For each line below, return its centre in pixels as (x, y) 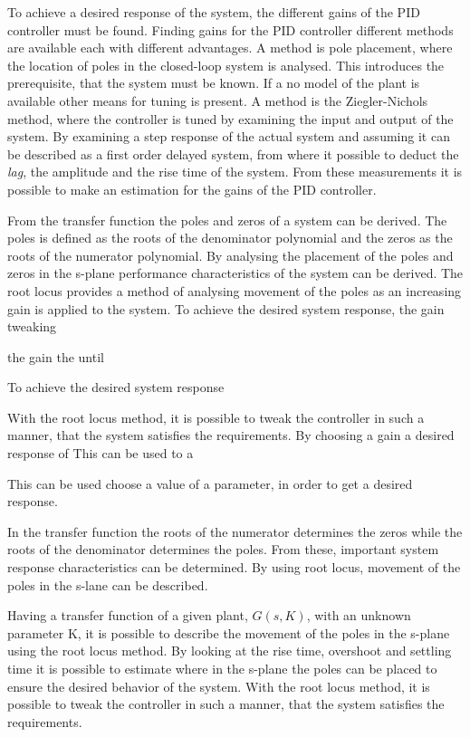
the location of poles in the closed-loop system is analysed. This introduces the (226, 65)
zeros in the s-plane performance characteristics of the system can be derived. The (235, 273)
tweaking (32, 326)
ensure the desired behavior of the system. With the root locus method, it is (219, 686)
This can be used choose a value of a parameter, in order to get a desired (210, 483)
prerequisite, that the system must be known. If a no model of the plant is (214, 83)
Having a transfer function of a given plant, (128, 615)
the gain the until (56, 356)
